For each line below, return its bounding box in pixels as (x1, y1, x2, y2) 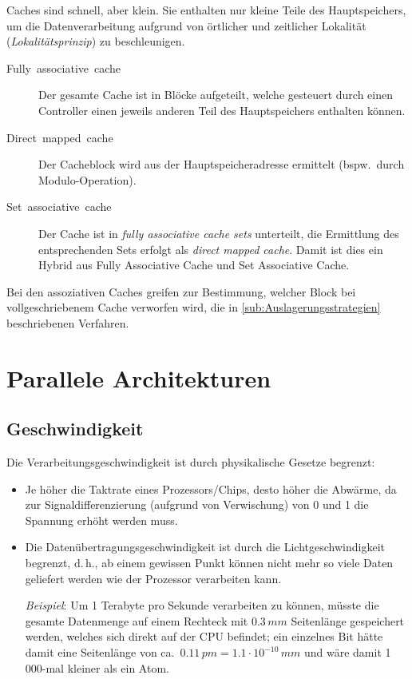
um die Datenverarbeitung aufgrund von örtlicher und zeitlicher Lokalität (6, 17, 366, 34)
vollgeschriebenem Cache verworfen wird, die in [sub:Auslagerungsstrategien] (6, 299, 381, 316)
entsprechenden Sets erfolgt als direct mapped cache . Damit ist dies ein (38, 240, 383, 257)
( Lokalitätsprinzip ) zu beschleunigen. (6, 33, 185, 50)
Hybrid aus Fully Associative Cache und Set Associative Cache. (38, 256, 350, 273)
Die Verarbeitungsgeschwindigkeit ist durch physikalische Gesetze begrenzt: (6, 454, 375, 471)
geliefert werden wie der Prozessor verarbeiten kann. (25, 570, 282, 586)
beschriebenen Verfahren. (6, 314, 129, 331)
